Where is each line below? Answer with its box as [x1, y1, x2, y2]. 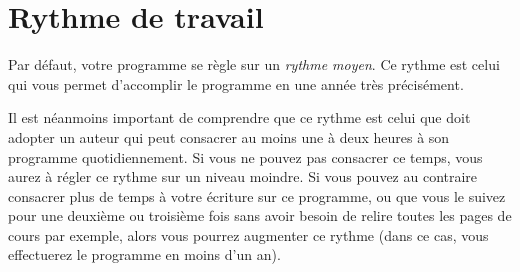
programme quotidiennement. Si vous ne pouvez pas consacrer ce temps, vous [8, 146, 483, 167]
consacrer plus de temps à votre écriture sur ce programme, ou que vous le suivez [8, 185, 506, 206]
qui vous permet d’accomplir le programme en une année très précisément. [8, 73, 464, 94]
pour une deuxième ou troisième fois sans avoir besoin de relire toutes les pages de [8, 205, 512, 226]
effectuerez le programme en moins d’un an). [8, 244, 281, 265]
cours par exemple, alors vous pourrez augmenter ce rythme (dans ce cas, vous [8, 224, 489, 245]
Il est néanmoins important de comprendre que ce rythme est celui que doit [8, 107, 471, 128]
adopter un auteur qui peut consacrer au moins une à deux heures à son [8, 126, 450, 147]
